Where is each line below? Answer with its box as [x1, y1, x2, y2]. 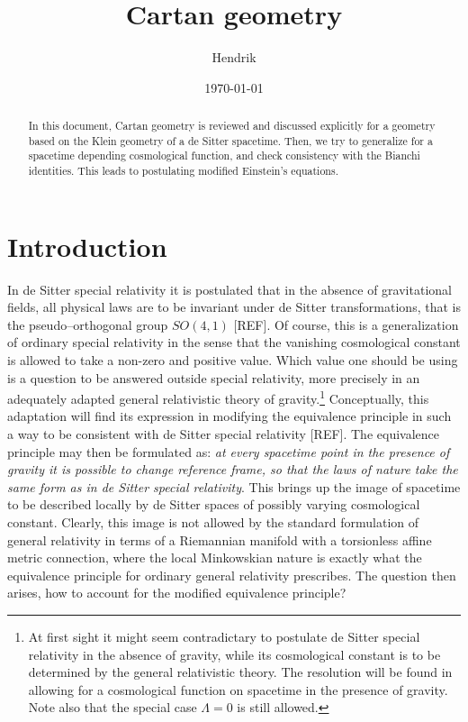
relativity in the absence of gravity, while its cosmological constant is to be [28, 644, 441, 663]
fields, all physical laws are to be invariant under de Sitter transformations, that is [7, 297, 461, 316]
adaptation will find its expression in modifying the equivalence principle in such [7, 407, 452, 425]
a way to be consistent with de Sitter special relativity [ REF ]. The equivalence [7, 425, 439, 443]
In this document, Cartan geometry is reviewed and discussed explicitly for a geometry [28, 118, 436, 133]
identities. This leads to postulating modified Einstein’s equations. [28, 163, 338, 178]
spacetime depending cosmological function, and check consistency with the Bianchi [28, 148, 420, 163]
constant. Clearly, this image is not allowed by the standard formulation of [7, 513, 419, 532]
